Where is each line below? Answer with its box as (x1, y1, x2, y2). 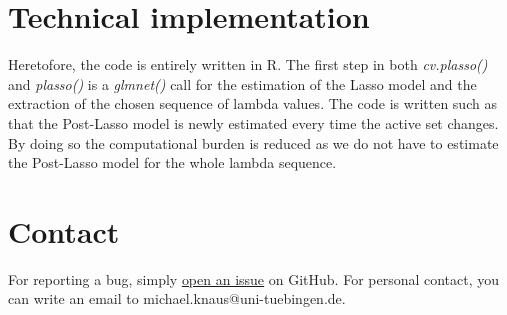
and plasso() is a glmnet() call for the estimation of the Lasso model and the (8, 73, 477, 94)
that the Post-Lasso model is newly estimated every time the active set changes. (8, 112, 499, 133)
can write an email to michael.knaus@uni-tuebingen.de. (8, 288, 346, 309)
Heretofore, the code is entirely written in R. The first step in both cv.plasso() (8, 54, 488, 75)
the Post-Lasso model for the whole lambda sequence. (8, 152, 337, 173)
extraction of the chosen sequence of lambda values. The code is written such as (8, 93, 497, 114)
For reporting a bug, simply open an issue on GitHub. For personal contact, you (8, 268, 500, 289)
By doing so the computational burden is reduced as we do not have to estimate (8, 132, 499, 153)
